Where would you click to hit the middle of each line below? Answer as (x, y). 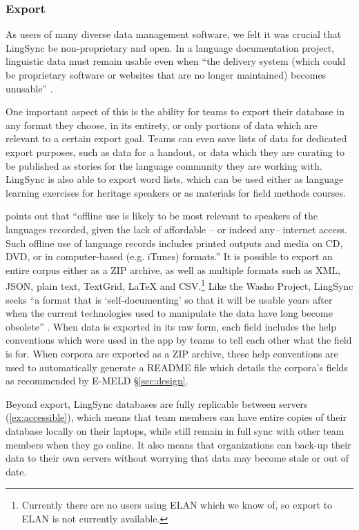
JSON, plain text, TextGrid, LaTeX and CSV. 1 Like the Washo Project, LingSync (179, 285)
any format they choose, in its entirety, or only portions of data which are (162, 125)
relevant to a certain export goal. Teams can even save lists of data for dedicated (176, 138)
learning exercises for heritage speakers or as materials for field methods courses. (176, 192)
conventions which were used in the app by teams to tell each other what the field (179, 340)
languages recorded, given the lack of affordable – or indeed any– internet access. (176, 229)
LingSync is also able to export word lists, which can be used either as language (175, 179)
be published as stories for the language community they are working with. (164, 165)
